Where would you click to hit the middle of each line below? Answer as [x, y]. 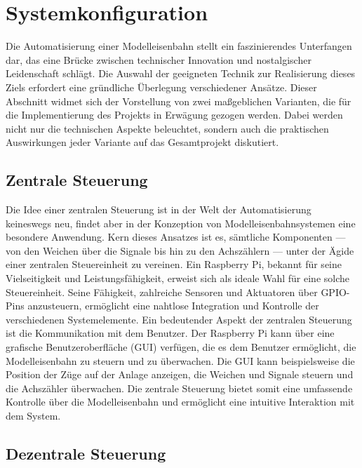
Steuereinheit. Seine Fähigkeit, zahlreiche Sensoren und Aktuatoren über [162, 292]
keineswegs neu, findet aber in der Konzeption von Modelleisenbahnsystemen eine [181, 223]
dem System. [33, 415]
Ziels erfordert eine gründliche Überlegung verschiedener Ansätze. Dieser [161, 87]
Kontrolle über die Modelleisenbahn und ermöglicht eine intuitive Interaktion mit [180, 402]
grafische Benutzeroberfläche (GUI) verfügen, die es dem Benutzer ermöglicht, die [181, 347]
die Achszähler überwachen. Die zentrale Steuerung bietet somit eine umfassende [179, 388]
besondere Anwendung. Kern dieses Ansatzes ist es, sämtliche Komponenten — [176, 237]
